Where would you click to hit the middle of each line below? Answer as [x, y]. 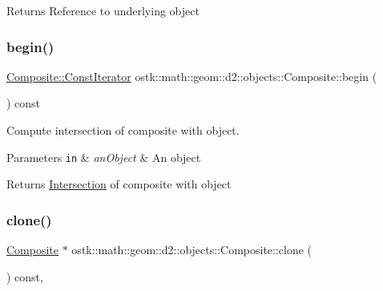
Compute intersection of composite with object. [123, 130]
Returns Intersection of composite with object [119, 184]
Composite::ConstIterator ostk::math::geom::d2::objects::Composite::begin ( [192, 76]
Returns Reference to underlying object [103, 10]
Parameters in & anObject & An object [104, 157]
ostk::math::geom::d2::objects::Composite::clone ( [192, 250]
